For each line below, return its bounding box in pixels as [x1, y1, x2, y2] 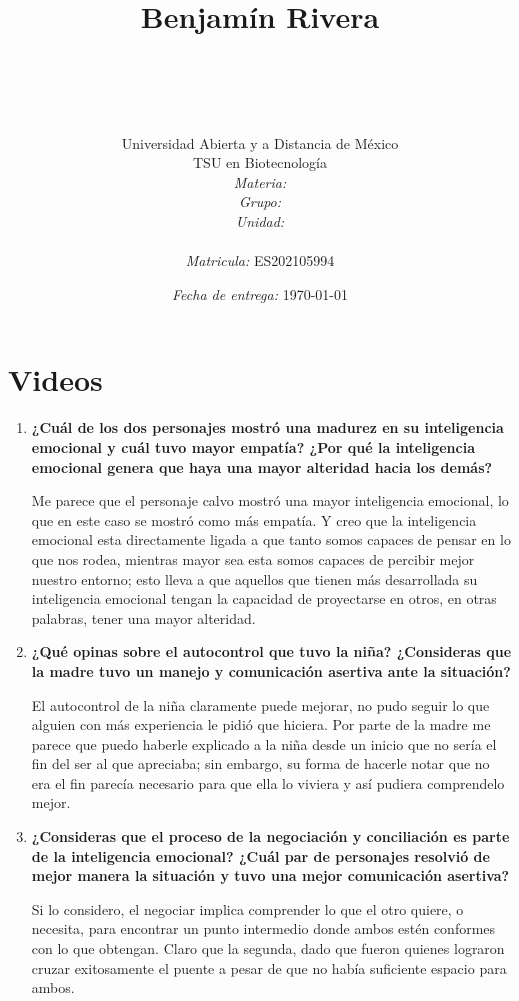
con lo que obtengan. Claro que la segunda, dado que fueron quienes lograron [31, 938, 505, 959]
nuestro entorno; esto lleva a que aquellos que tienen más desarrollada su [31, 568, 478, 589]
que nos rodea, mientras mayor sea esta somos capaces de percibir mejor [31, 548, 475, 569]
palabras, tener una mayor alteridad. [31, 607, 256, 628]
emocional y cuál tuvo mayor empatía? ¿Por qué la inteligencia [31, 436, 475, 457]
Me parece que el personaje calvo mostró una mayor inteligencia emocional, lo [31, 490, 509, 511]
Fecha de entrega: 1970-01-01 [172, 283, 348, 304]
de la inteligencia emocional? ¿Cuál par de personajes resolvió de [31, 845, 490, 866]
